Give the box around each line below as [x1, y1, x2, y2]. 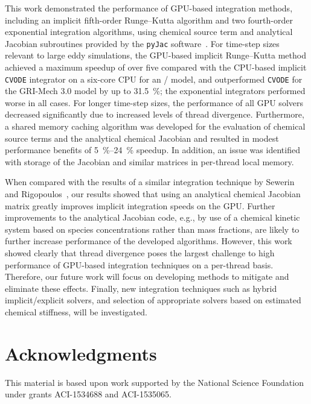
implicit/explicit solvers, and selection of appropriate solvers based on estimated [5, 294, 301, 306]
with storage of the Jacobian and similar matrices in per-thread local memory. [5, 155, 294, 168]
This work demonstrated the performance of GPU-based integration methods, [5, 2, 293, 14]
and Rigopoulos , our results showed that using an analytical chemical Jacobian [5, 188, 301, 200]
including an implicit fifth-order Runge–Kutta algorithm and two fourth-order [5, 13, 293, 26]
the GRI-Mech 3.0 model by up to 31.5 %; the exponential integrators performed [5, 84, 306, 97]
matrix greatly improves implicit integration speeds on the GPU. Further [5, 199, 275, 212]
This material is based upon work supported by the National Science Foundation [5, 376, 304, 388]
